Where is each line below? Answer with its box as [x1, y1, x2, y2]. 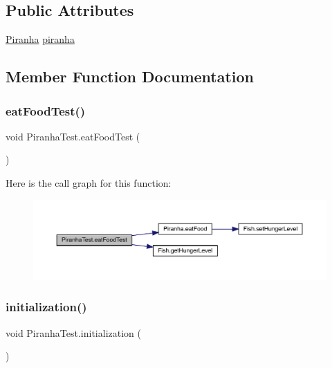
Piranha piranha [6, 32, 75, 46]
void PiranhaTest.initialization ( [6, 325, 141, 340]
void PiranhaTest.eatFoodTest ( [6, 129, 140, 143]
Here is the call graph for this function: [6, 175, 172, 190]
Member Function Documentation [6, 66, 255, 87]
